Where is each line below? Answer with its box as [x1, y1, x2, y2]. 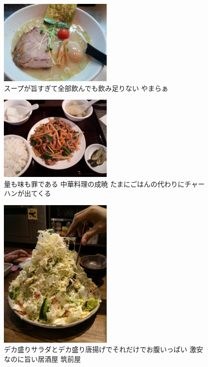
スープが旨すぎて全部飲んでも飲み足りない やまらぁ [4, 83, 169, 93]
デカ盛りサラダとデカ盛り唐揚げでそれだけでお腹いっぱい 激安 [4, 344, 203, 354]
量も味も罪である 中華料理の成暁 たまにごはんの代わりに [4, 178, 185, 189]
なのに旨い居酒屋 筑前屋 [4, 353, 81, 364]
